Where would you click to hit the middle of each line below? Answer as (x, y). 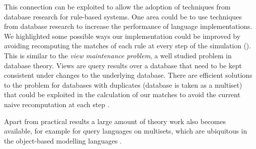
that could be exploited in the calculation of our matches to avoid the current (122, 94)
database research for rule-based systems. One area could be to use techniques (123, 16)
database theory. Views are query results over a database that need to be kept (123, 65)
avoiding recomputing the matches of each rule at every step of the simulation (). (128, 46)
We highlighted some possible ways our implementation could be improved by (122, 36)
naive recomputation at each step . (57, 104)
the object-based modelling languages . (63, 140)
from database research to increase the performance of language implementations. (128, 26)
